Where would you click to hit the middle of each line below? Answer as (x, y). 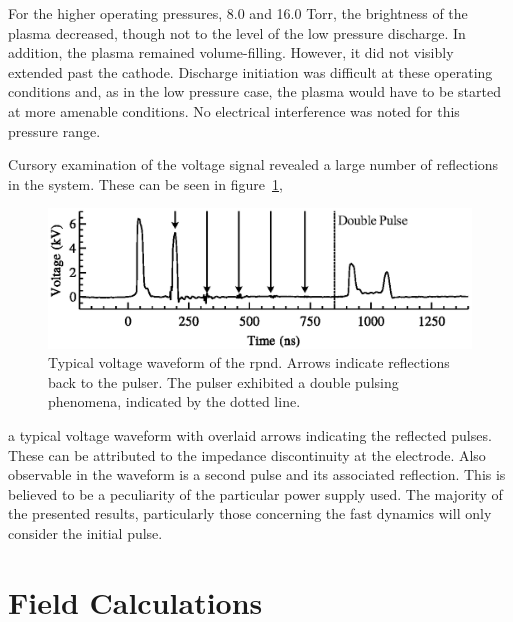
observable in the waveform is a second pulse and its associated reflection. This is (257, 474)
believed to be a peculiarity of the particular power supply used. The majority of (255, 493)
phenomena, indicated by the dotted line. (174, 401)
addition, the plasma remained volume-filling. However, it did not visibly (231, 52)
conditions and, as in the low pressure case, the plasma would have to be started (254, 91)
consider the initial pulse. (85, 533)
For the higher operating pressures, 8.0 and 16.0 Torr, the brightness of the (238, 13)
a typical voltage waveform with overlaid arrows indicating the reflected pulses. (250, 435)
